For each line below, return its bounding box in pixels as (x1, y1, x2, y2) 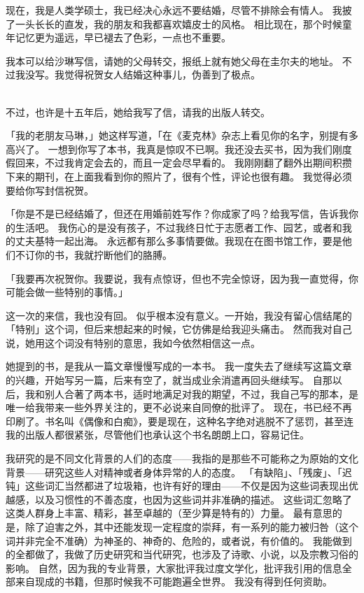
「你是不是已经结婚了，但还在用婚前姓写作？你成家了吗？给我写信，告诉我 (6, 206, 349, 221)
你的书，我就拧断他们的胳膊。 (34, 247, 172, 262)
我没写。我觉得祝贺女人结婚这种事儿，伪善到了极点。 (15, 67, 260, 82)
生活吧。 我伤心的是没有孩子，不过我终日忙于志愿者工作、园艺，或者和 (15, 220, 342, 234)
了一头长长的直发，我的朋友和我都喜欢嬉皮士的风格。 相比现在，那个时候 (6, 16, 342, 31)
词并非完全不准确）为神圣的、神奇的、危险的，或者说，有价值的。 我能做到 (6, 533, 352, 548)
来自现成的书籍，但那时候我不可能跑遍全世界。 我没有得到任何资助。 (15, 574, 332, 589)
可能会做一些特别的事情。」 (6, 285, 128, 299)
